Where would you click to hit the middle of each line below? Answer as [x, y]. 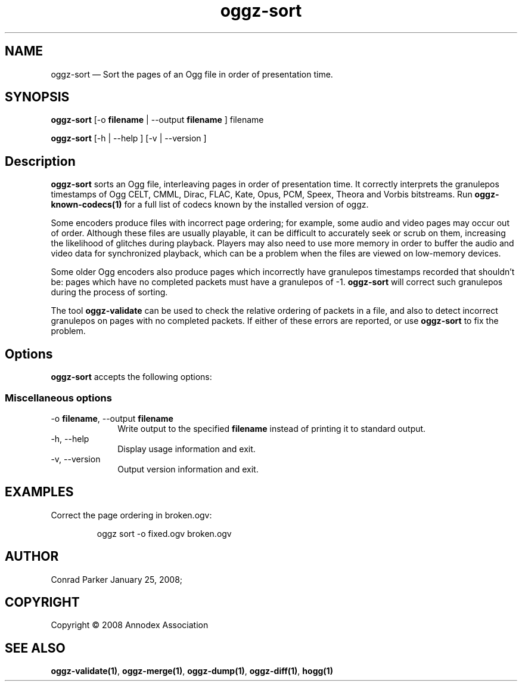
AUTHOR [32, 557]
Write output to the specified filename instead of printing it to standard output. [272, 428]
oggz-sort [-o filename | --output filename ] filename [157, 120]
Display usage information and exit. [187, 449]
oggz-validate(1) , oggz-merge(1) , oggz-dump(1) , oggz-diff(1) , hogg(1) [192, 671]
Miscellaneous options [58, 398]
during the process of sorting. [109, 292]
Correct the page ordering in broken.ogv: [131, 515]
